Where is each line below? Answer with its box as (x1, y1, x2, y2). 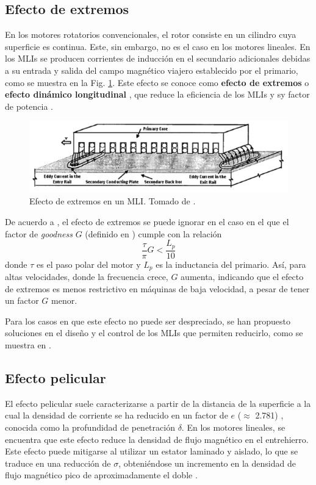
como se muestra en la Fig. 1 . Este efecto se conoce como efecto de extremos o (5, 76, 309, 88)
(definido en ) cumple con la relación (85, 227, 222, 240)
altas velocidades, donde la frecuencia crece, (5, 270, 168, 283)
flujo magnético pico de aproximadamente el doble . (5, 469, 198, 481)
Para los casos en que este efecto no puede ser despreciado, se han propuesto (5, 314, 290, 327)
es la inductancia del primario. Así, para (156, 257, 306, 270)
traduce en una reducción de (5, 456, 111, 469)
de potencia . (5, 99, 53, 112)
